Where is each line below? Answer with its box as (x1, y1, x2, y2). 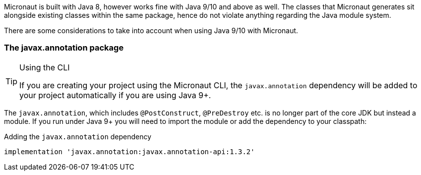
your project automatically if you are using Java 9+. (19, 90, 211, 100)
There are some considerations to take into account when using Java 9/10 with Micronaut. (4, 26, 299, 35)
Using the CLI (19, 62, 70, 72)
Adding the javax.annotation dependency (4, 132, 152, 141)
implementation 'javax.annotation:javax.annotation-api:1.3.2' (4, 147, 255, 156)
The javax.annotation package (4, 43, 124, 53)
